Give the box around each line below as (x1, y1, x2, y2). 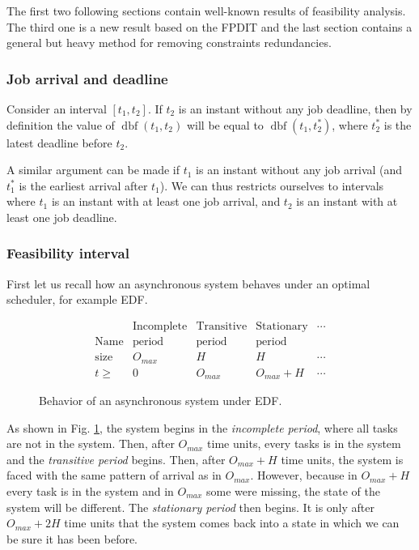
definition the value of (6, 116, 115, 133)
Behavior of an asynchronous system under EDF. (39, 392, 282, 408)
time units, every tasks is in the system (207, 435, 401, 452)
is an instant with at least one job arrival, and (51, 193, 281, 210)
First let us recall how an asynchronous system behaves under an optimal (6, 275, 370, 292)
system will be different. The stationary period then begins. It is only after (6, 498, 375, 515)
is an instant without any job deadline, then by (178, 100, 413, 117)
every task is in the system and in (6, 482, 174, 499)
